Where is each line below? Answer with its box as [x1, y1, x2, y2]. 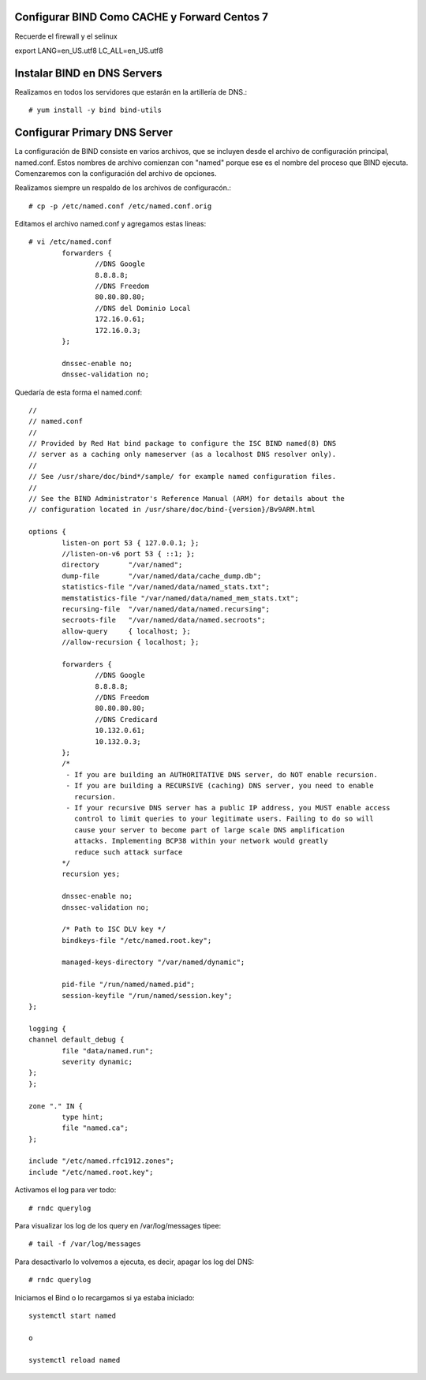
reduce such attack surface [73, 847, 183, 856]
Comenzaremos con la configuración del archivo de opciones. [14, 168, 217, 178]
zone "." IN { [28, 1101, 83, 1110]
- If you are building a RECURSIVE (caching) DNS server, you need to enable [65, 781, 374, 791]
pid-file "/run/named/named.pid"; [62, 980, 196, 989]
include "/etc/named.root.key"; [28, 1168, 154, 1176]
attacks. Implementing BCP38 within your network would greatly [73, 836, 328, 846]
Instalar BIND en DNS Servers [14, 66, 163, 80]
